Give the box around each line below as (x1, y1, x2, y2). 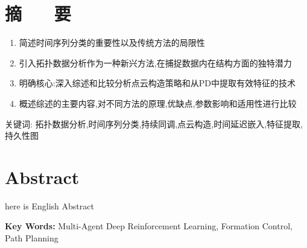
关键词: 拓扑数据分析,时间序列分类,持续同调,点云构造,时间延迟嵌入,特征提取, (5, 117, 303, 130)
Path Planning (5, 232, 59, 244)
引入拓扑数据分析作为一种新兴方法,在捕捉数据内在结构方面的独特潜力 (19, 56, 292, 69)
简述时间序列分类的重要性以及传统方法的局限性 (19, 36, 205, 49)
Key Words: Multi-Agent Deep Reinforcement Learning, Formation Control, (5, 220, 293, 232)
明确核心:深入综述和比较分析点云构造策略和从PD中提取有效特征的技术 (19, 77, 296, 89)
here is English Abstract (5, 199, 94, 212)
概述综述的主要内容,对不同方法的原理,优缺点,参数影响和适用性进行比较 (19, 97, 297, 109)
